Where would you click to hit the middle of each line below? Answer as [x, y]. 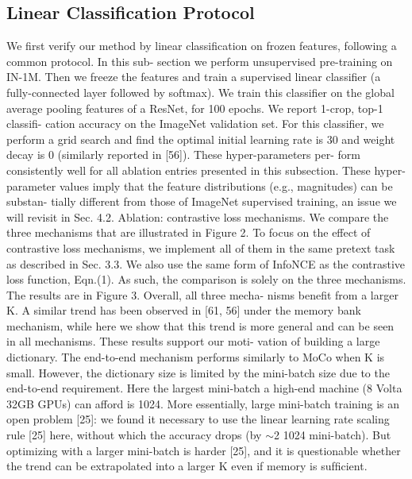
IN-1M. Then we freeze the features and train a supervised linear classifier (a [194, 77]
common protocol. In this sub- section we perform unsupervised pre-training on [200, 61]
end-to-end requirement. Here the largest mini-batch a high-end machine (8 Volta [204, 388]
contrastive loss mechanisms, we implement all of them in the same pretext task [201, 247]
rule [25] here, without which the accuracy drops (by [134, 435]
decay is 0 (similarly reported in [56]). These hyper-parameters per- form [183, 155]
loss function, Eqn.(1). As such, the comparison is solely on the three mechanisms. [206, 279]
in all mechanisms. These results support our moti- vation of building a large [193, 341]
